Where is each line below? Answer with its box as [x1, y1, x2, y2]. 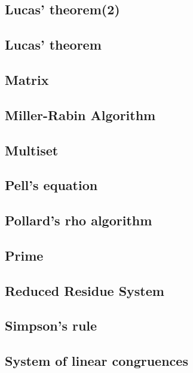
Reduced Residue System [5, 281, 164, 299]
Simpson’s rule [5, 316, 97, 335]
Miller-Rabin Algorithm [5, 105, 156, 124]
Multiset [5, 140, 59, 159]
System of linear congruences [5, 351, 188, 370]
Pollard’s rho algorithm [5, 211, 152, 230]
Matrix [5, 70, 49, 88]
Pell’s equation [5, 176, 98, 194]
